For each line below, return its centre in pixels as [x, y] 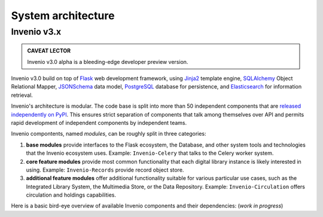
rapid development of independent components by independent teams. [99, 123]
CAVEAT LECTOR [49, 51]
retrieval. [22, 95]
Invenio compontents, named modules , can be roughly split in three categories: [109, 134]
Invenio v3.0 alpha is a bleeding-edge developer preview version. [108, 62]
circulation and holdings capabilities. [71, 195]
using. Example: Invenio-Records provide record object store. [105, 170]
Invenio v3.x [36, 32]
